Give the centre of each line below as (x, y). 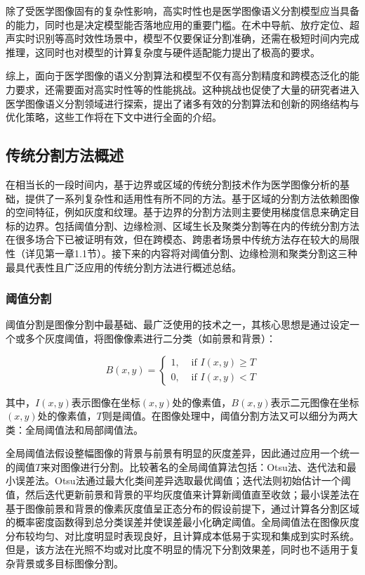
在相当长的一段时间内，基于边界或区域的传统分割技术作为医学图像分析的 (173, 184)
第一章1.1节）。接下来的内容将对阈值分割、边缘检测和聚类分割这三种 (201, 253)
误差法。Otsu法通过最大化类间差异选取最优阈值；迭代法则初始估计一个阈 (183, 480)
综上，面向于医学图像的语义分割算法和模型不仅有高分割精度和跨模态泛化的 (178, 76)
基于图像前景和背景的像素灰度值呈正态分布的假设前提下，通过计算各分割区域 (182, 508)
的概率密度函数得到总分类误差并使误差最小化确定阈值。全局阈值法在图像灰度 (182, 522)
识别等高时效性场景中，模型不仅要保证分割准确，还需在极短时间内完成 (197, 38)
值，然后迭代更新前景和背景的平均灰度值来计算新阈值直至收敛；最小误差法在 (182, 495)
